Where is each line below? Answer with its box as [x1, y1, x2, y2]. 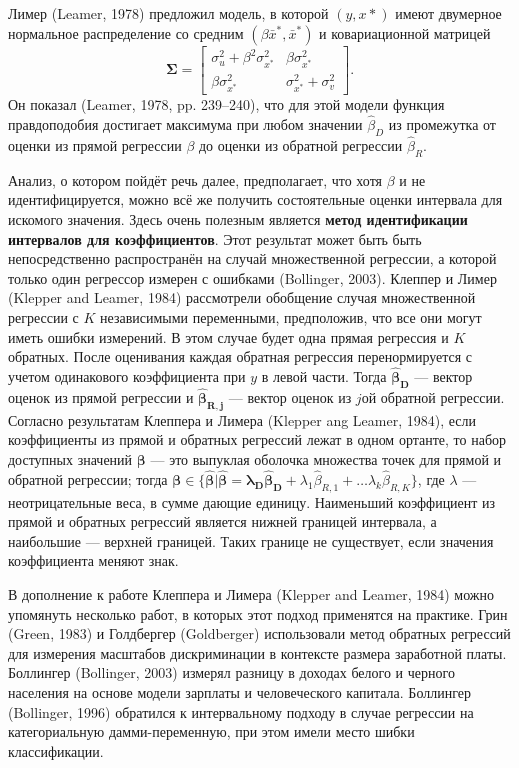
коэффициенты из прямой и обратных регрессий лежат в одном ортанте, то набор [8, 429, 507, 450]
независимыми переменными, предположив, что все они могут [100, 307, 482, 327]
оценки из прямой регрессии [8, 135, 182, 156]
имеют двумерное [395, 3, 502, 23]
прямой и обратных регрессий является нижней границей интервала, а [8, 511, 437, 532]
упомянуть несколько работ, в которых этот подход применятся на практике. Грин [8, 603, 508, 624]
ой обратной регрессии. [361, 387, 505, 408]
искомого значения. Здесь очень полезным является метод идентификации [8, 209, 468, 230]
